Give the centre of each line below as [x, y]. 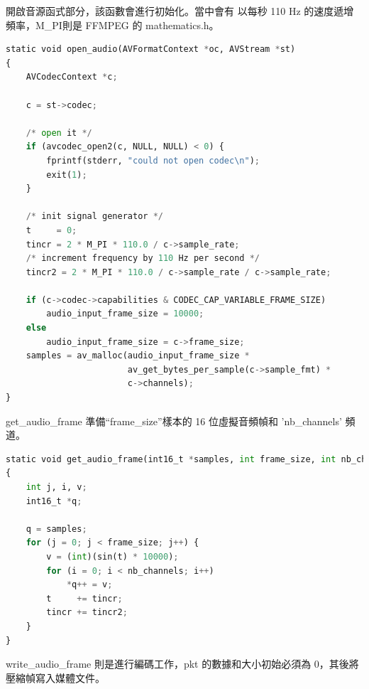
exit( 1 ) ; [67, 175]
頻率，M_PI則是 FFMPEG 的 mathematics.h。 [112, 25]
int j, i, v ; [56, 487]
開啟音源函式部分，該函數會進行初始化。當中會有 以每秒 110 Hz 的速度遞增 [180, 11]
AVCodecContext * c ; [72, 77]
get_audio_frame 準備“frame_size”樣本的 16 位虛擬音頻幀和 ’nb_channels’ [174, 421]
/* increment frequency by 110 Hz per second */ [143, 258]
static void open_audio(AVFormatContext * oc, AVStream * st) [151, 49]
